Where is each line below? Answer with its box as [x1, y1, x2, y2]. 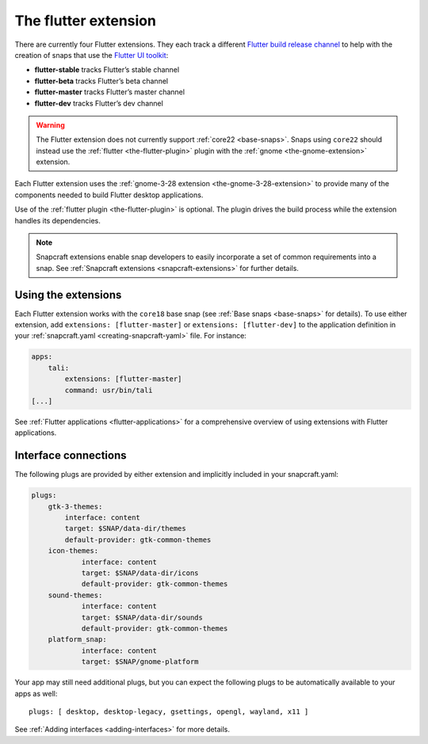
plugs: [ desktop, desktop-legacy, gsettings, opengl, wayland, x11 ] [29, 707, 309, 716]
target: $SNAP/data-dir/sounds [81, 612, 204, 622]
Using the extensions [14, 288, 122, 301]
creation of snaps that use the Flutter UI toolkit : [14, 50, 169, 59]
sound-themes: [48, 590, 103, 600]
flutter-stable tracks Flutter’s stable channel [34, 65, 180, 74]
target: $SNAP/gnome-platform [81, 658, 199, 666]
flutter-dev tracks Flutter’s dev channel [34, 98, 164, 108]
